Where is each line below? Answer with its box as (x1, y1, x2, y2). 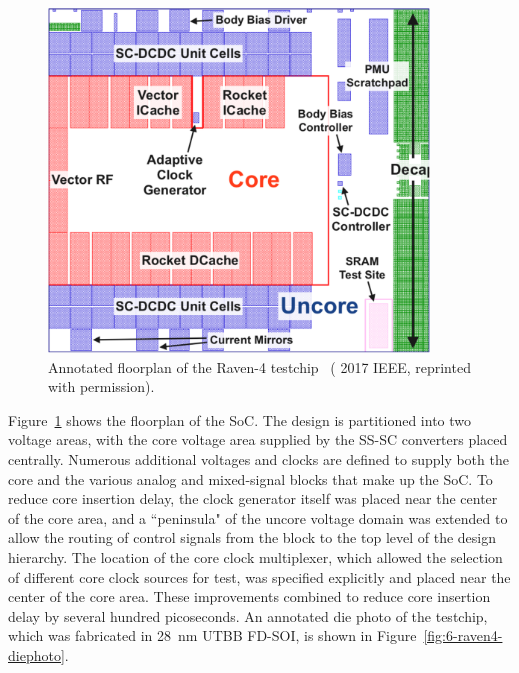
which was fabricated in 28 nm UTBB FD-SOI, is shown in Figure (8, 625, 417, 646)
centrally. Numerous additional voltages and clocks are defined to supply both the (8, 449, 509, 470)
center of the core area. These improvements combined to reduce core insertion (8, 586, 491, 607)
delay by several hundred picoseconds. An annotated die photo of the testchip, (8, 605, 488, 626)
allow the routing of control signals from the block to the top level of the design (8, 527, 497, 548)
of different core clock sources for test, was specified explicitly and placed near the (8, 566, 511, 587)
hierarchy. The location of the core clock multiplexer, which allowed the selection (8, 547, 503, 567)
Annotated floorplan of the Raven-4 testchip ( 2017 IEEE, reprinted (48, 356, 471, 377)
